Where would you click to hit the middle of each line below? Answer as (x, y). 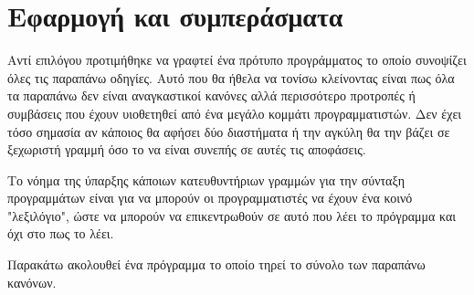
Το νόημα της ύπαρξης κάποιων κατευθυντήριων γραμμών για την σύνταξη (206, 179)
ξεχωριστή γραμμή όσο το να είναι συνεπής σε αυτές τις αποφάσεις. (187, 149)
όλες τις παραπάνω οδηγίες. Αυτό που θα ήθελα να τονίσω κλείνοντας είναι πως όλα (231, 77)
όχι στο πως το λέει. (61, 233)
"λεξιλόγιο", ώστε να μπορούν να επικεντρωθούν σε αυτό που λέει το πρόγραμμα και (232, 215)
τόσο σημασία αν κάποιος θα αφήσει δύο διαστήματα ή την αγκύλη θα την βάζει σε (229, 131)
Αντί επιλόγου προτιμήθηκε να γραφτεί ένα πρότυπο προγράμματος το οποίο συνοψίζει (237, 60)
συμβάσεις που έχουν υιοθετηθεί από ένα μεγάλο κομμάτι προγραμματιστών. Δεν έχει (235, 113)
